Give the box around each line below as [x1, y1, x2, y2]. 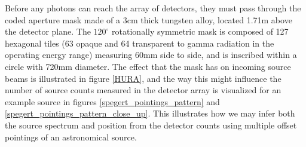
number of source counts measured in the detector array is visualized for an [5, 84, 281, 96]
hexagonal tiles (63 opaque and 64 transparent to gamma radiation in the [5, 36, 274, 49]
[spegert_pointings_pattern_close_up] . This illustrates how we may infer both [5, 107, 295, 120]
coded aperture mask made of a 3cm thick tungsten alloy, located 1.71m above [5, 13, 292, 26]
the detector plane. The [5, 25, 91, 38]
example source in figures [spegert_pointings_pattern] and [5, 95, 220, 108]
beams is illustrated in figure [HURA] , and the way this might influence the [5, 72, 281, 84]
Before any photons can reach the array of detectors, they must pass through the [5, 2, 301, 14]
